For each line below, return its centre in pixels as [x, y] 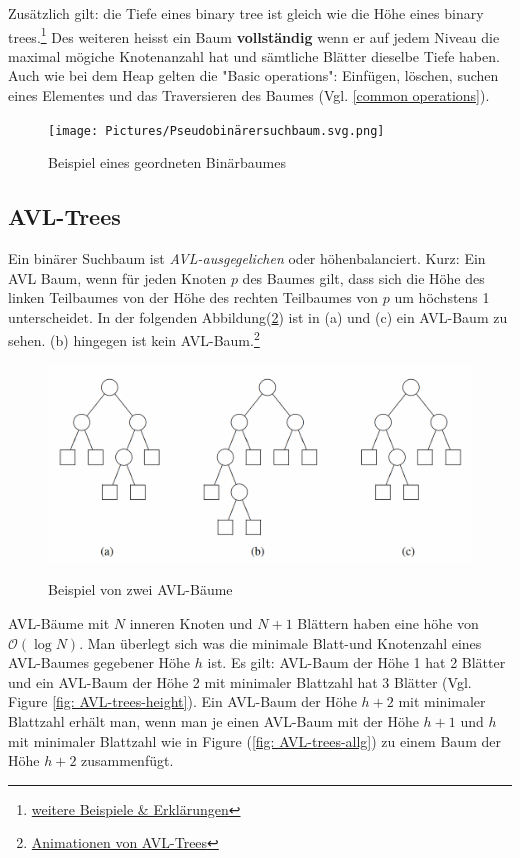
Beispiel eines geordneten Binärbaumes [167, 162]
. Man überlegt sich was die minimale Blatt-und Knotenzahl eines [280, 642]
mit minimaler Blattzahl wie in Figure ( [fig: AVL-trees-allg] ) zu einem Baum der [254, 740]
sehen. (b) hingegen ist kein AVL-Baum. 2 [134, 339]
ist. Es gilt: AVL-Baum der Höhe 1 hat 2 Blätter [356, 662]
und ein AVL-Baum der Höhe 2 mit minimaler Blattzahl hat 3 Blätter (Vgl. [240, 681]
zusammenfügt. [127, 760]
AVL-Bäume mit [59, 622]
